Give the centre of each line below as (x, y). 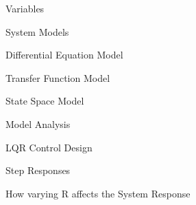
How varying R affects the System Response (98, 193)
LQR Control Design (49, 147)
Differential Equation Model (64, 55)
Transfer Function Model (58, 77)
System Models (37, 31)
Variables (25, 8)
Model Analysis (38, 123)
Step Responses (38, 170)
